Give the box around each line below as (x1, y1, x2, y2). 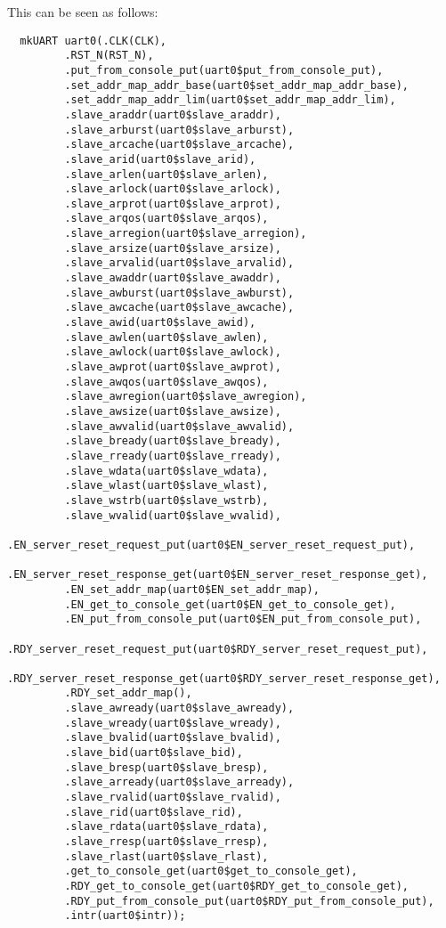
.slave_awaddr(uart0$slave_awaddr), (64, 272, 281, 285)
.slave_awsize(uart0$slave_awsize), (64, 405, 281, 418)
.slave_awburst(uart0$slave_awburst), (64, 286, 295, 299)
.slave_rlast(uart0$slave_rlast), (64, 850, 269, 863)
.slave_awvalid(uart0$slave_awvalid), (64, 419, 295, 433)
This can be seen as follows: (7, 3, 158, 20)
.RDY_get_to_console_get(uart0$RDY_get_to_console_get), (64, 880, 410, 892)
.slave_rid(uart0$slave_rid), (64, 805, 243, 818)
